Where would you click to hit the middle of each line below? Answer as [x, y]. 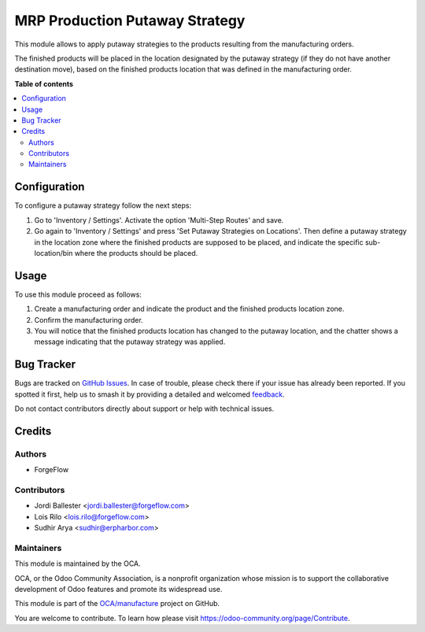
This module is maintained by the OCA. [78, 564]
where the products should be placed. [136, 253]
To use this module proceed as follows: [78, 294]
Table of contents [44, 83]
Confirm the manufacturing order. [89, 320]
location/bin [54, 253]
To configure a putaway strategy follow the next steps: [103, 205]
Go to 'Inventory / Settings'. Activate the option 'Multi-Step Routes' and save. [159, 220]
